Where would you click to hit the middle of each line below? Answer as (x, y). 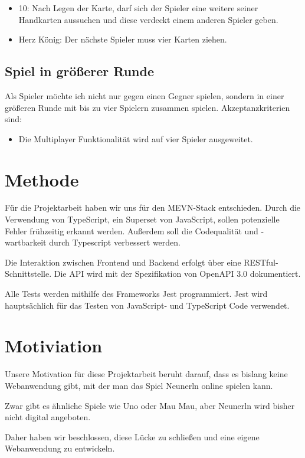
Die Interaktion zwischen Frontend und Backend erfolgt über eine (123, 262)
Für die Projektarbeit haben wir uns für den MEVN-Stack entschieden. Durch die (153, 207)
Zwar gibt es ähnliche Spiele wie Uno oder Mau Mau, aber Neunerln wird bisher (150, 405)
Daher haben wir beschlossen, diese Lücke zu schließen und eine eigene (132, 436)
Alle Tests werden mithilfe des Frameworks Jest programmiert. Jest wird (136, 294)
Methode (42, 179)
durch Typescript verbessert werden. (115, 242)
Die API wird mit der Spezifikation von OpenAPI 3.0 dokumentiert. (177, 274)
